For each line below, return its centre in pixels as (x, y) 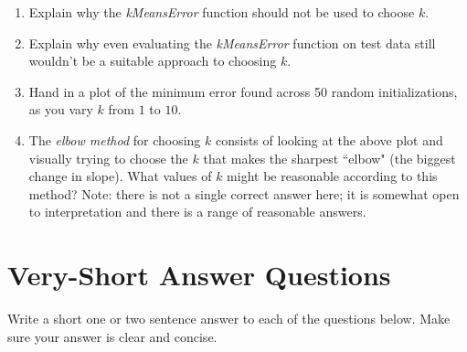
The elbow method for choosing (115, 139)
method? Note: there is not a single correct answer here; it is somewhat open (244, 193)
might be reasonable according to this (332, 176)
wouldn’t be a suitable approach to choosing (153, 61)
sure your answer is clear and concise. (112, 336)
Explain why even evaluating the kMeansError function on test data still (232, 43)
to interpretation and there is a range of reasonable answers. (197, 212)
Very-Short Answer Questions (199, 275)
